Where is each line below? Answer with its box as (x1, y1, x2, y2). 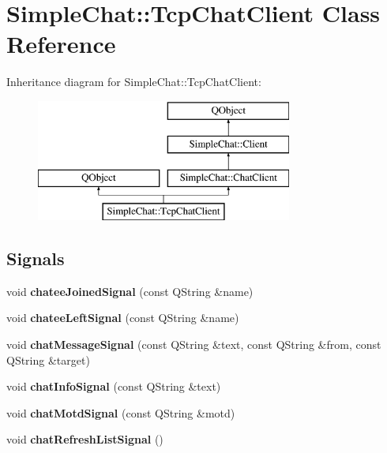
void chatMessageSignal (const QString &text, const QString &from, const (6, 336, 381, 353)
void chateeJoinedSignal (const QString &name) (6, 283, 254, 299)
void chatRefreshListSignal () (6, 431, 163, 447)
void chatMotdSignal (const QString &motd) (6, 404, 235, 421)
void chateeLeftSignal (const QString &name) (6, 309, 239, 326)
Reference (6, 28, 116, 60)
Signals (6, 246, 65, 271)
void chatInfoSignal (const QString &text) (6, 378, 221, 395)
